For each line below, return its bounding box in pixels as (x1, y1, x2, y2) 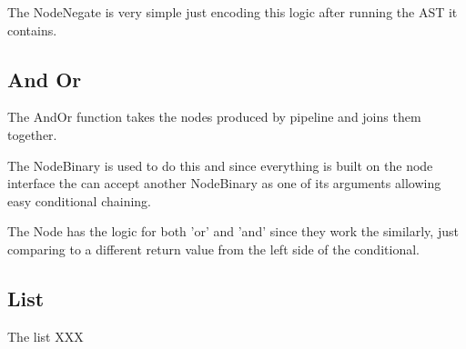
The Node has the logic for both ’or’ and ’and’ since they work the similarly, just (7, 222, 459, 241)
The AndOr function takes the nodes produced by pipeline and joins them (7, 107, 421, 126)
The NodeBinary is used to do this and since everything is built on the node (7, 155, 433, 174)
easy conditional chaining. (7, 191, 151, 210)
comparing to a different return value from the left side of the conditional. (7, 239, 420, 258)
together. (7, 125, 57, 144)
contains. (7, 20, 57, 39)
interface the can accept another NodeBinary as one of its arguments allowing (7, 174, 441, 193)
